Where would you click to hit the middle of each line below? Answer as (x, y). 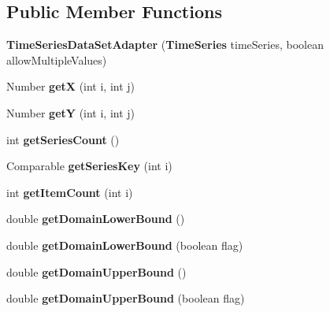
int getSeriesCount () (63, 139)
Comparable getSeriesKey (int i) (89, 166)
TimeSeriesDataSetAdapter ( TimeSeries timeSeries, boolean (165, 45)
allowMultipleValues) (57, 59)
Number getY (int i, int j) (71, 112)
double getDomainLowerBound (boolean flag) (125, 245)
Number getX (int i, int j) (71, 86)
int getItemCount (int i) (70, 192)
